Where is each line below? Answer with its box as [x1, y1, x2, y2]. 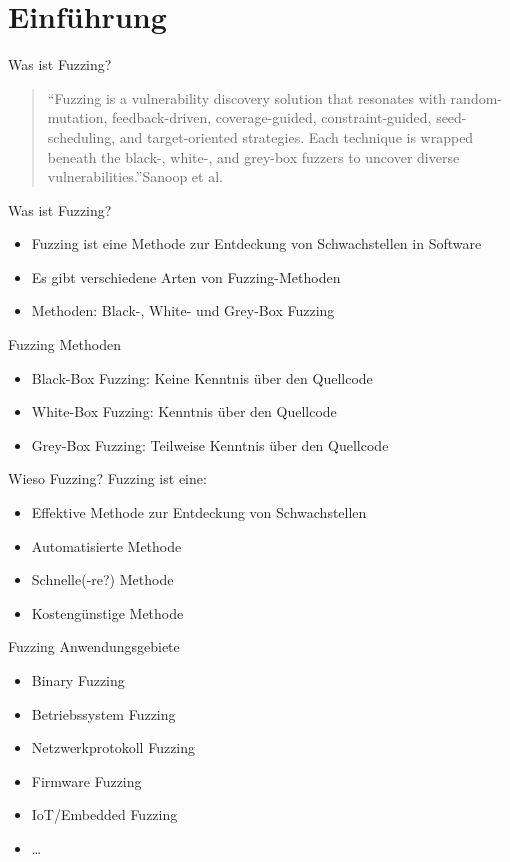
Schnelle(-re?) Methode [31, 569, 174, 590]
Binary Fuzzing [31, 670, 125, 690]
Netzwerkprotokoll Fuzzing [31, 737, 196, 758]
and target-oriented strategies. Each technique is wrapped [119, 126, 474, 147]
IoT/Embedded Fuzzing [31, 804, 178, 825]
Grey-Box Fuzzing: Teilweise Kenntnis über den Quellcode [31, 434, 389, 455]
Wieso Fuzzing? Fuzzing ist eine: [8, 468, 207, 489]
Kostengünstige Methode [31, 602, 184, 623]
